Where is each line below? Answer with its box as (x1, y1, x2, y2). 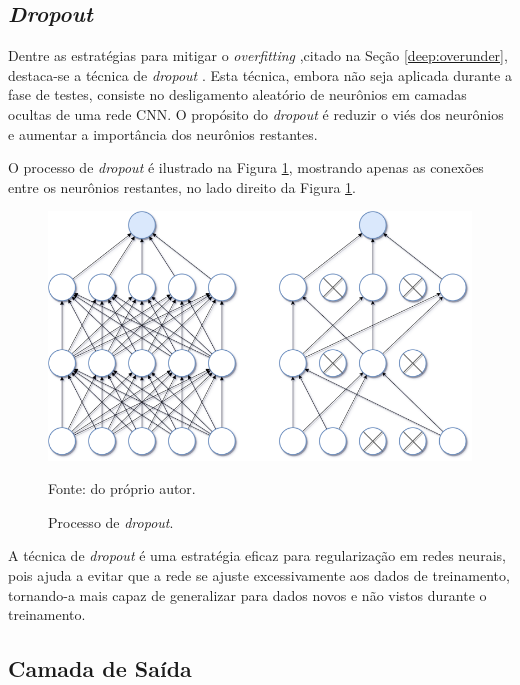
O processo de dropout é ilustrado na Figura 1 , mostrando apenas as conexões (8, 157, 484, 178)
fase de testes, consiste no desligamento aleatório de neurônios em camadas (8, 84, 467, 105)
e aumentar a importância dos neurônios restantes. (8, 123, 318, 144)
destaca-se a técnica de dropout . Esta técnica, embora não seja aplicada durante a (8, 64, 512, 85)
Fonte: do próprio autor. (48, 478, 196, 499)
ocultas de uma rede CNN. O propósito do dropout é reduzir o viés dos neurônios (8, 103, 504, 124)
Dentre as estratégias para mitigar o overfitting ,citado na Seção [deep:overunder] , (8, 45, 508, 66)
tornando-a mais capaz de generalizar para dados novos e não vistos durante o (8, 584, 487, 605)
